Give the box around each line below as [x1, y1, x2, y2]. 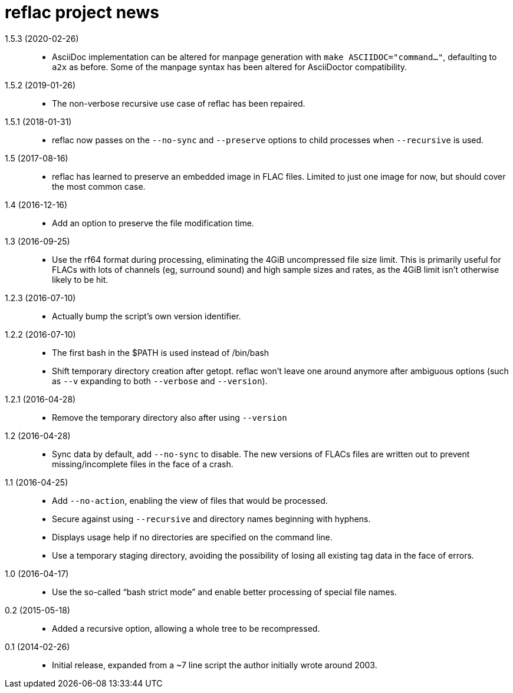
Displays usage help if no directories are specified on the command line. [52, 532, 333, 542]
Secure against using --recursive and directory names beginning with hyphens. [52, 513, 371, 524]
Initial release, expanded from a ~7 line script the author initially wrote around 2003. [52, 659, 377, 670]
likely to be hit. [52, 274, 108, 285]
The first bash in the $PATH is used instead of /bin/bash [52, 347, 269, 358]
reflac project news [5, 2, 159, 22]
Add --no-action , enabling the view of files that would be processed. [52, 495, 328, 506]
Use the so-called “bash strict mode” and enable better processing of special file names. [52, 586, 397, 597]
